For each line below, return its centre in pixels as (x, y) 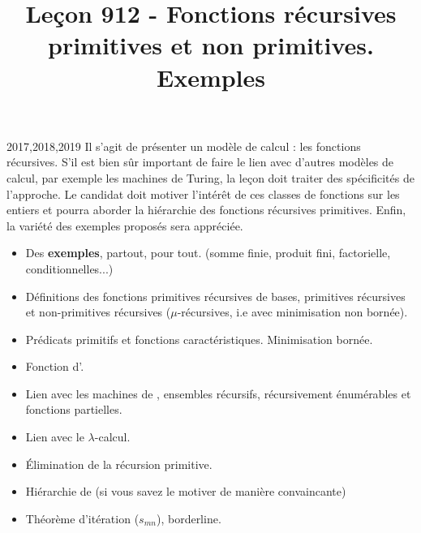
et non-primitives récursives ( (98, 312)
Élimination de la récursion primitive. (119, 464)
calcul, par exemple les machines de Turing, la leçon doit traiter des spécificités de (210, 177)
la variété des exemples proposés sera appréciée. (125, 225)
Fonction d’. (55, 366)
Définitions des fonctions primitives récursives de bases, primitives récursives (215, 296)
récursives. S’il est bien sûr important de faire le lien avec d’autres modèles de (200, 162)
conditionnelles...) (69, 268)
